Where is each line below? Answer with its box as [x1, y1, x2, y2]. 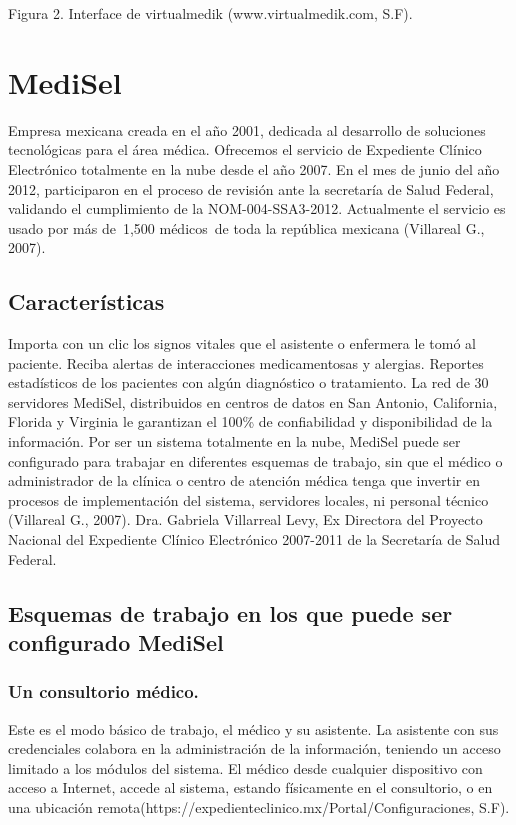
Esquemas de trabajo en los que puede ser [8, 597, 453, 628]
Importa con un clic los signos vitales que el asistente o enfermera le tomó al [8, 333, 476, 354]
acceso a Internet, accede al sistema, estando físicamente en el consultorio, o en [8, 777, 493, 798]
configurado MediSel [8, 626, 224, 657]
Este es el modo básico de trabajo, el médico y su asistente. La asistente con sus [8, 718, 499, 739]
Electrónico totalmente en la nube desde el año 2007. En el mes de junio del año [8, 158, 500, 179]
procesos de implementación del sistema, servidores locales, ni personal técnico [8, 489, 489, 510]
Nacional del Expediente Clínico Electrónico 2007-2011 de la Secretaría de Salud [8, 529, 501, 550]
